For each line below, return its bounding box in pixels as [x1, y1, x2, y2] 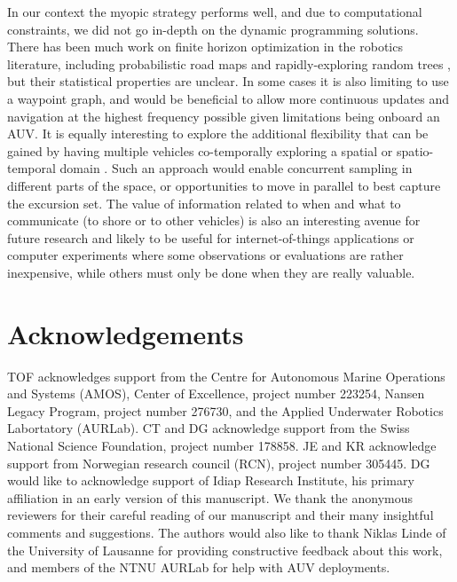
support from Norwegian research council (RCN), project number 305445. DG [7, 453, 430, 472]
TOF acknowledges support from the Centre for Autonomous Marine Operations [7, 366, 445, 385]
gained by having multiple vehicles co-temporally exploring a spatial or [7, 141, 393, 160]
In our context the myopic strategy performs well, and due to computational [7, 3, 422, 20]
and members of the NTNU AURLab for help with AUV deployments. [7, 558, 390, 577]
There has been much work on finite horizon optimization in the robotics [7, 37, 403, 56]
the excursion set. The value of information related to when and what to [7, 193, 401, 212]
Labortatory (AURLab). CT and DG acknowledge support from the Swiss [7, 419, 410, 437]
